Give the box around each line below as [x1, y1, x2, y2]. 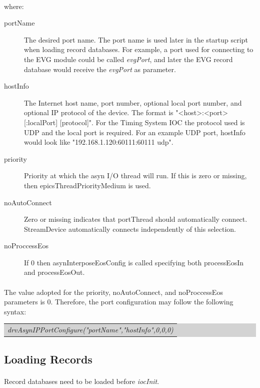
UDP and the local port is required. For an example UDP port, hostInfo [24, 127, 245, 137]
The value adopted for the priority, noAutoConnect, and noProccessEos [4, 286, 223, 297]
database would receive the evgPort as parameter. [24, 64, 176, 74]
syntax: [4, 306, 26, 316]
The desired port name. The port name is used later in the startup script [24, 34, 248, 45]
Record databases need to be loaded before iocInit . [4, 375, 159, 386]
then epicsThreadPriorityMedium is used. [24, 180, 151, 190]
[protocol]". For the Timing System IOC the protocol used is [59, 117, 245, 127]
